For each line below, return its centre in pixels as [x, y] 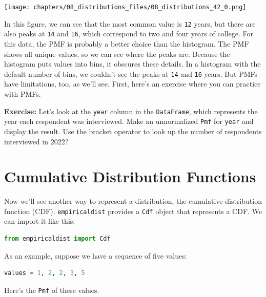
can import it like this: [40, 221]
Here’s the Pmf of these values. [52, 290]
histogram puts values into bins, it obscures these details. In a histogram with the [132, 64]
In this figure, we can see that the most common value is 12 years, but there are [130, 23]
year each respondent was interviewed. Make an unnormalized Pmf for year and [129, 121]
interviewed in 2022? [36, 141]
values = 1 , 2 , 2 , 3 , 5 [45, 273]
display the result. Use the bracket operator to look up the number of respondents [133, 131]
